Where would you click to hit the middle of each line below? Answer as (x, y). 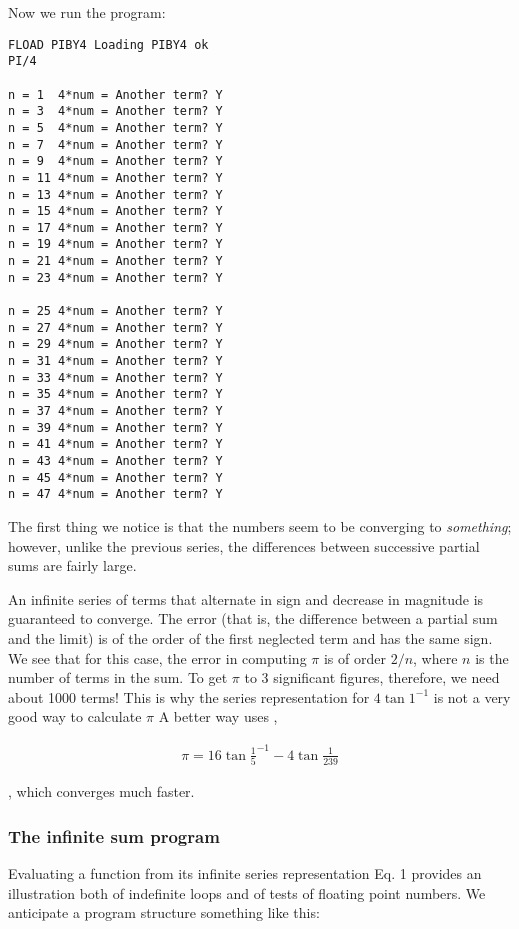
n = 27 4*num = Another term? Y (115, 327)
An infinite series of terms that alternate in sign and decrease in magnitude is (246, 598)
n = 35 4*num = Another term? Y (115, 394)
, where (435, 657)
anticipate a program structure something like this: (164, 912)
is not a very (472, 696)
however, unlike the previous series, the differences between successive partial (244, 545)
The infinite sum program (114, 835)
